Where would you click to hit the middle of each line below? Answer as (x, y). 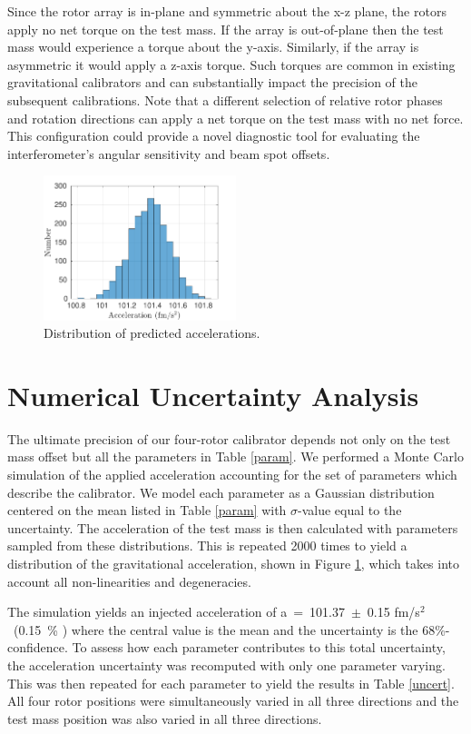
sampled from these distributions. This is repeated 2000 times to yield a (207, 546)
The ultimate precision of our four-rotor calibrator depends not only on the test (229, 438)
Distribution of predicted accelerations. (152, 333)
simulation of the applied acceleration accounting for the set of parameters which (232, 475)
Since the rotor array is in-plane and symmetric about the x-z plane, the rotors (227, 11)
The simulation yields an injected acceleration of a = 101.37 (176, 612)
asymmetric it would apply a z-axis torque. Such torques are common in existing (231, 64)
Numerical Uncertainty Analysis (213, 395)
